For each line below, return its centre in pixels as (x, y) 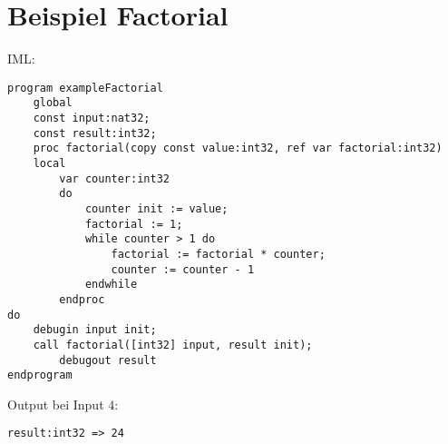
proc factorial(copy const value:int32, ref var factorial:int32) (238, 148)
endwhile (111, 285)
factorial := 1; (134, 224)
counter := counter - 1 (183, 269)
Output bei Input (56, 404)
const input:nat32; (92, 118)
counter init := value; (156, 208)
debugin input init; (95, 330)
